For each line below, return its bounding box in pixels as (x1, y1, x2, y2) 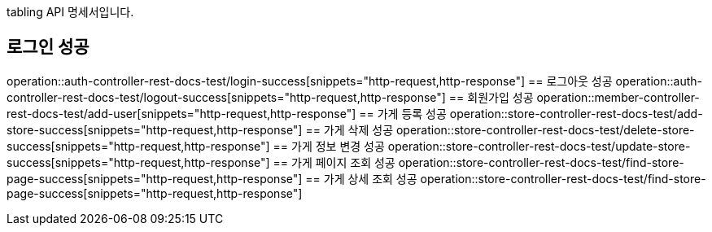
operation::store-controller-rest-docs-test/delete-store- (395, 122, 695, 137)
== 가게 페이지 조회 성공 (273, 155, 395, 169)
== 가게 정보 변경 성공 (273, 138, 385, 153)
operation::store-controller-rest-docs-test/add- (449, 106, 703, 120)
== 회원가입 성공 (448, 90, 534, 104)
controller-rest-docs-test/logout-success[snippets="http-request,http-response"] (7, 90, 446, 104)
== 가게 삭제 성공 (305, 122, 394, 137)
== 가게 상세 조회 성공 (305, 171, 417, 186)
